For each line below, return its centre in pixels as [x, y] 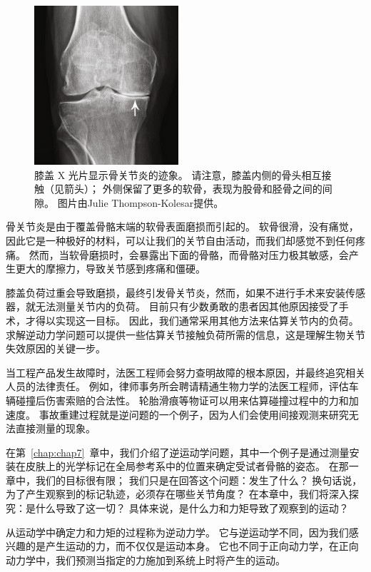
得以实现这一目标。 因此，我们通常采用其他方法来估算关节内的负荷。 [197, 320]
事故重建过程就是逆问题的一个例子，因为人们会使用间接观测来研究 [194, 414]
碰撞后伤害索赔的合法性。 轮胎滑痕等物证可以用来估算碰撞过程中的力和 [182, 400]
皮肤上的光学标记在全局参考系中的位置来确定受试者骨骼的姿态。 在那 [187, 466]
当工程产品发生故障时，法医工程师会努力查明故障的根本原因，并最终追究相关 [185, 372]
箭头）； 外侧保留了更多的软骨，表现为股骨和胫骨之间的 [193, 189]
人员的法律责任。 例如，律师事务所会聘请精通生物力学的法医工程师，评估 [177, 386]
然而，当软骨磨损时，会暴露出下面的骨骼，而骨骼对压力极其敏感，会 [189, 254]
